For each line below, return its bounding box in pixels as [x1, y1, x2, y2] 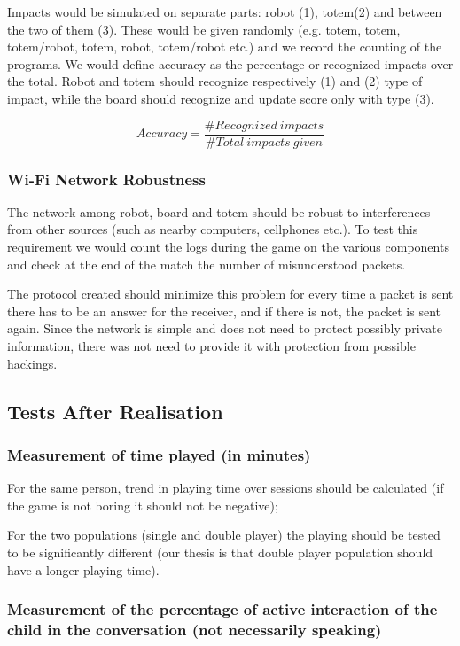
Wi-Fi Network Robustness [7, 167, 206, 190]
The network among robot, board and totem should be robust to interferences [7, 202, 431, 221]
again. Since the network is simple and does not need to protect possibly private [7, 319, 442, 338]
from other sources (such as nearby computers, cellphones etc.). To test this [7, 220, 418, 238]
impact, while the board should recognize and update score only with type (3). [7, 89, 434, 107]
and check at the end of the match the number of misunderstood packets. [7, 254, 406, 273]
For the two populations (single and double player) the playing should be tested [7, 525, 441, 544]
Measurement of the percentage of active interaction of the [7, 598, 438, 620]
